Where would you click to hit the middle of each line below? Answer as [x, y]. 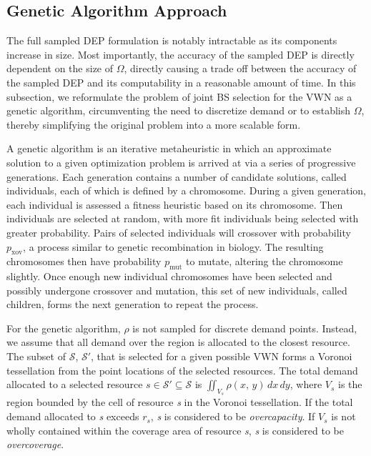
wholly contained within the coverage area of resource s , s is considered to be [175, 430]
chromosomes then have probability [84, 261]
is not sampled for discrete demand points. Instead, [245, 328]
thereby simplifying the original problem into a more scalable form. [154, 124]
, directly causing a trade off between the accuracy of [240, 68]
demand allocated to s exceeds [73, 416]
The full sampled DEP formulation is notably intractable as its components [172, 40]
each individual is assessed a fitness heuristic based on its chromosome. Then [175, 204]
